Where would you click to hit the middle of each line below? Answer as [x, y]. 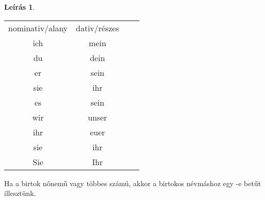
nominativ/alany [38, 28]
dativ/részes [98, 28]
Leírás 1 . [19, 7]
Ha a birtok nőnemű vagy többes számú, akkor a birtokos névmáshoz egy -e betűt [132, 183]
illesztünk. [20, 193]
